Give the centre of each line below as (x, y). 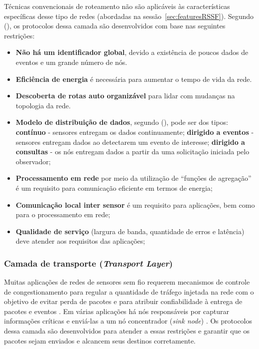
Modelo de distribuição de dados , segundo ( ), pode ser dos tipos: (122, 122)
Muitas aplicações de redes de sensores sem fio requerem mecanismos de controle (127, 282)
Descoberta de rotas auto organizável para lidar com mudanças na (125, 96)
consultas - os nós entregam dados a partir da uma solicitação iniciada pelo (132, 152)
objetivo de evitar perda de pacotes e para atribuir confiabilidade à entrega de (123, 301)
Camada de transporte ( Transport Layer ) (88, 263)
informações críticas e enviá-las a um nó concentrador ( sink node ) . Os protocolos (128, 321)
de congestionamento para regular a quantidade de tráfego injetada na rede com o (129, 291)
